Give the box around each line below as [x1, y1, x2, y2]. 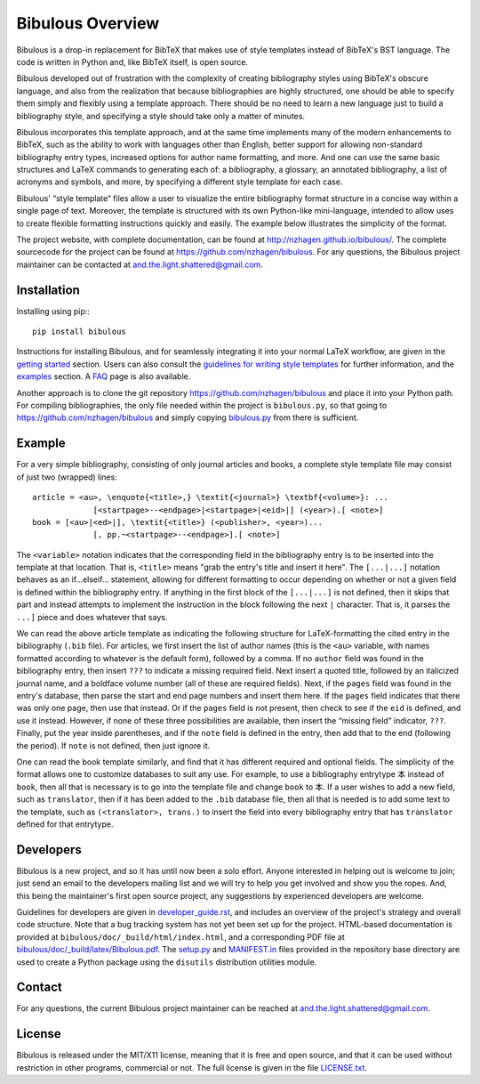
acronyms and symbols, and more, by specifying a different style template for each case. [16, 176, 343, 187]
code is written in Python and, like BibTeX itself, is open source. [16, 56, 249, 67]
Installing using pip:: [16, 305, 91, 316]
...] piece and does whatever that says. [16, 611, 168, 622]
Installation [16, 282, 80, 297]
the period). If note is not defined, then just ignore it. [16, 740, 211, 751]
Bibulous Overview [16, 13, 160, 33]
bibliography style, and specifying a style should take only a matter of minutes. [16, 110, 306, 121]
